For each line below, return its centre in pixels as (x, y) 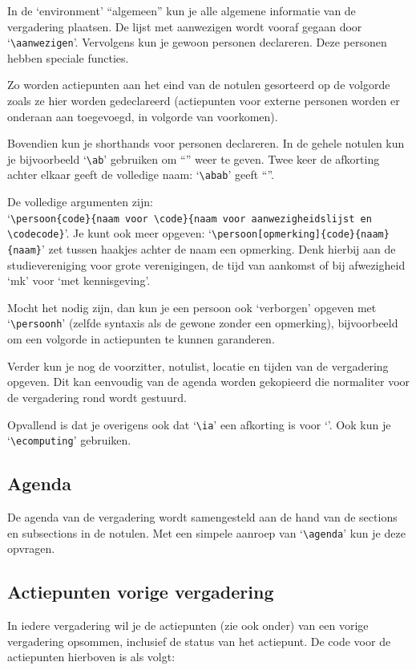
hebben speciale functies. (68, 57)
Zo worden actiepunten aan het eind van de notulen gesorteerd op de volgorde (199, 85)
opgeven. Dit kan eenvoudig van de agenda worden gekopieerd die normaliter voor (209, 382)
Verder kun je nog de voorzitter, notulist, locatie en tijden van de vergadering (198, 365)
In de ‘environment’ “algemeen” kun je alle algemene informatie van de (182, 10)
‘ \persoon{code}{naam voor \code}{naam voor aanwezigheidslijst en (190, 217)
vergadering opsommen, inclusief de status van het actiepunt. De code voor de (199, 641)
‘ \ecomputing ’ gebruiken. (69, 440)
